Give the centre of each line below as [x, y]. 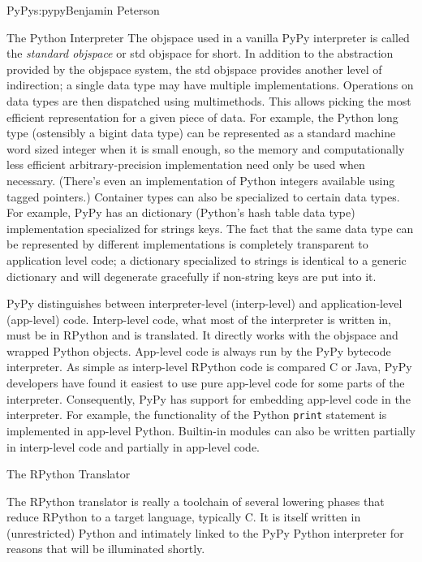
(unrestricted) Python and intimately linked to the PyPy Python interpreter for [205, 532]
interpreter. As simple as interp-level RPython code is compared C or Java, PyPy [209, 367]
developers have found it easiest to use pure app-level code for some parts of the [206, 383]
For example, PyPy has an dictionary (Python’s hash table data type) [181, 212]
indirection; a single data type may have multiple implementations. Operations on [210, 85]
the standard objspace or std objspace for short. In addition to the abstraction [200, 53]
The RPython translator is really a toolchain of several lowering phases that [196, 501]
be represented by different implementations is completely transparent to [187, 244]
